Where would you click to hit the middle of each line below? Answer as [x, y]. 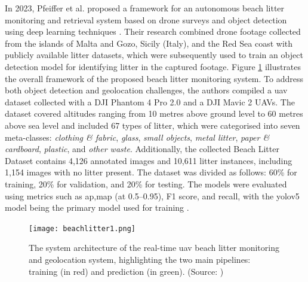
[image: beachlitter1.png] [82, 228]
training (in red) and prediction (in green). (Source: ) [126, 271]
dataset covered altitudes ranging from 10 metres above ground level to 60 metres [154, 113]
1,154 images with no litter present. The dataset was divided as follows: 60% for [151, 172]
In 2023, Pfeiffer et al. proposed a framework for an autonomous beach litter [145, 8]
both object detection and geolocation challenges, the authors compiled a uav [146, 90]
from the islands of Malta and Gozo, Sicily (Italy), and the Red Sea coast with [149, 43]
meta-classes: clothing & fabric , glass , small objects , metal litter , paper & [137, 137]
